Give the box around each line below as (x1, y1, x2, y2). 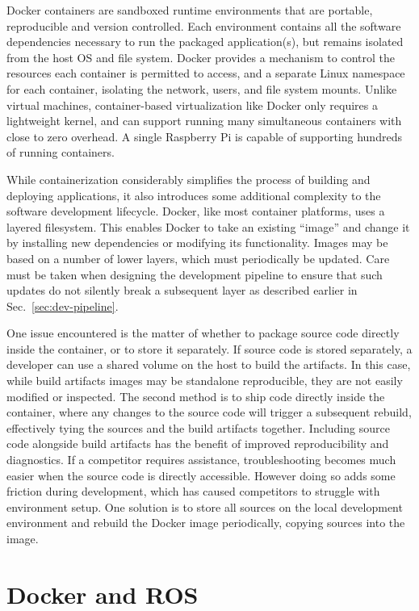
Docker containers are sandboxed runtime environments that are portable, (6, 2, 373, 18)
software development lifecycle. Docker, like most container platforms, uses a (6, 203, 385, 220)
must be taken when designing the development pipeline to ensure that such (6, 266, 383, 282)
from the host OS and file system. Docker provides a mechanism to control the (6, 48, 395, 65)
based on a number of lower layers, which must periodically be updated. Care (6, 249, 390, 266)
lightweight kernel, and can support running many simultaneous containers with (6, 112, 402, 129)
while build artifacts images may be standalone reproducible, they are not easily (6, 372, 403, 389)
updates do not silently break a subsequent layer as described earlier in (6, 282, 358, 299)
